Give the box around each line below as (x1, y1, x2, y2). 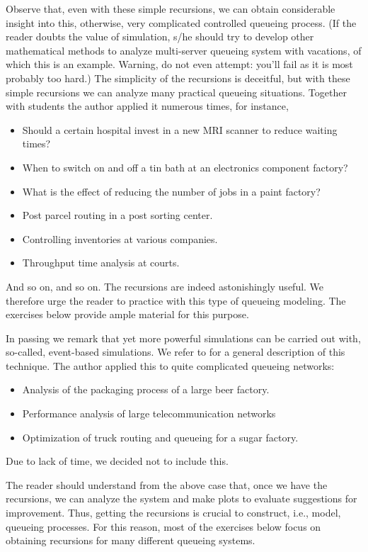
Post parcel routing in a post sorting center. (22, 208, 213, 223)
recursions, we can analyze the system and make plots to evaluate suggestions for (6, 491, 357, 506)
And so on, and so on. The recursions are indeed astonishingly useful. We (6, 278, 324, 293)
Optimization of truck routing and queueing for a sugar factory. (22, 429, 299, 444)
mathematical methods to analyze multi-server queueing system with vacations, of (6, 43, 362, 57)
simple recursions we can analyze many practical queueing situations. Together (6, 84, 347, 99)
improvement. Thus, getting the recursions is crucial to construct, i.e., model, (6, 505, 341, 520)
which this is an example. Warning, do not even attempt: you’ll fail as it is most (6, 57, 353, 72)
